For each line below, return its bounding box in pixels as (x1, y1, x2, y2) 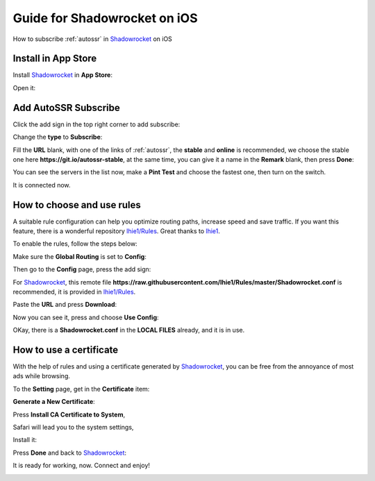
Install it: (12, 436, 37, 444)
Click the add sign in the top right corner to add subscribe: (12, 120, 181, 128)
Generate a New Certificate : (12, 398, 95, 406)
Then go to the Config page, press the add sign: (12, 265, 151, 273)
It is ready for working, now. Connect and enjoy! (12, 462, 151, 470)
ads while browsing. (12, 372, 71, 380)
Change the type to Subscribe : (12, 133, 103, 142)
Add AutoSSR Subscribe (12, 101, 121, 114)
